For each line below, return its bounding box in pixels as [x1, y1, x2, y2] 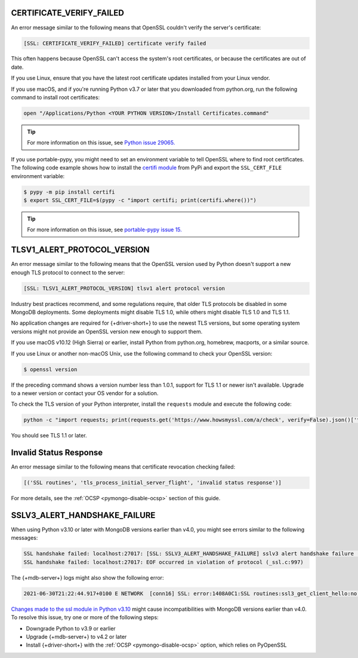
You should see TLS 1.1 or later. [11, 432, 87, 439]
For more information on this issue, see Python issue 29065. [27, 139, 175, 146]
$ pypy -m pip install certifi [23, 188, 116, 195]
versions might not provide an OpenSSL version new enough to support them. [11, 328, 203, 335]
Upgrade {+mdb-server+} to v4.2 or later [26, 633, 127, 640]
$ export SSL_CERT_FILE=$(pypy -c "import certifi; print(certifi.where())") [23, 197, 257, 203]
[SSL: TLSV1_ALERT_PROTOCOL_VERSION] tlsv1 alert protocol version [23, 284, 226, 292]
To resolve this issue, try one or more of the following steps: [11, 614, 159, 621]
